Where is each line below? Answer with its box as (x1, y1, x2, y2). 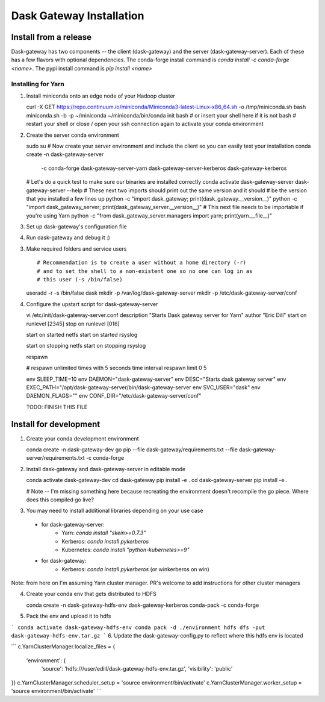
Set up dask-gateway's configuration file (26, 223, 127, 230)
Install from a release (11, 32, 92, 42)
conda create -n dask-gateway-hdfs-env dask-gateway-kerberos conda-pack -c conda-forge (26, 601, 259, 609)
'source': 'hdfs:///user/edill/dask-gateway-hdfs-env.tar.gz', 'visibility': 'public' (41, 665, 233, 672)
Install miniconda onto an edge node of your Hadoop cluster (26, 92, 176, 99)
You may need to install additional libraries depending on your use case (26, 507, 203, 515)
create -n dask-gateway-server (26, 151, 104, 158)
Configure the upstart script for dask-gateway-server (26, 300, 158, 307)
